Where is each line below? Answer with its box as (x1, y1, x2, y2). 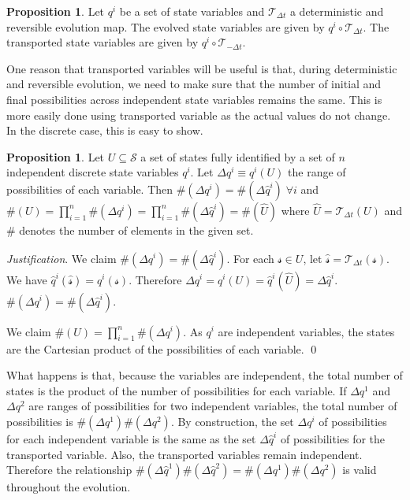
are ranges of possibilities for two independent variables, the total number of (28, 398, 397, 414)
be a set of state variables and (119, 3, 265, 19)
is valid (342, 461, 377, 478)
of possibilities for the (280, 430, 386, 446)
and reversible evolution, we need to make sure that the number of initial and (6, 76, 382, 92)
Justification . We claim (6, 250, 117, 266)
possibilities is (6, 413, 73, 429)
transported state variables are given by (6, 34, 199, 50)
